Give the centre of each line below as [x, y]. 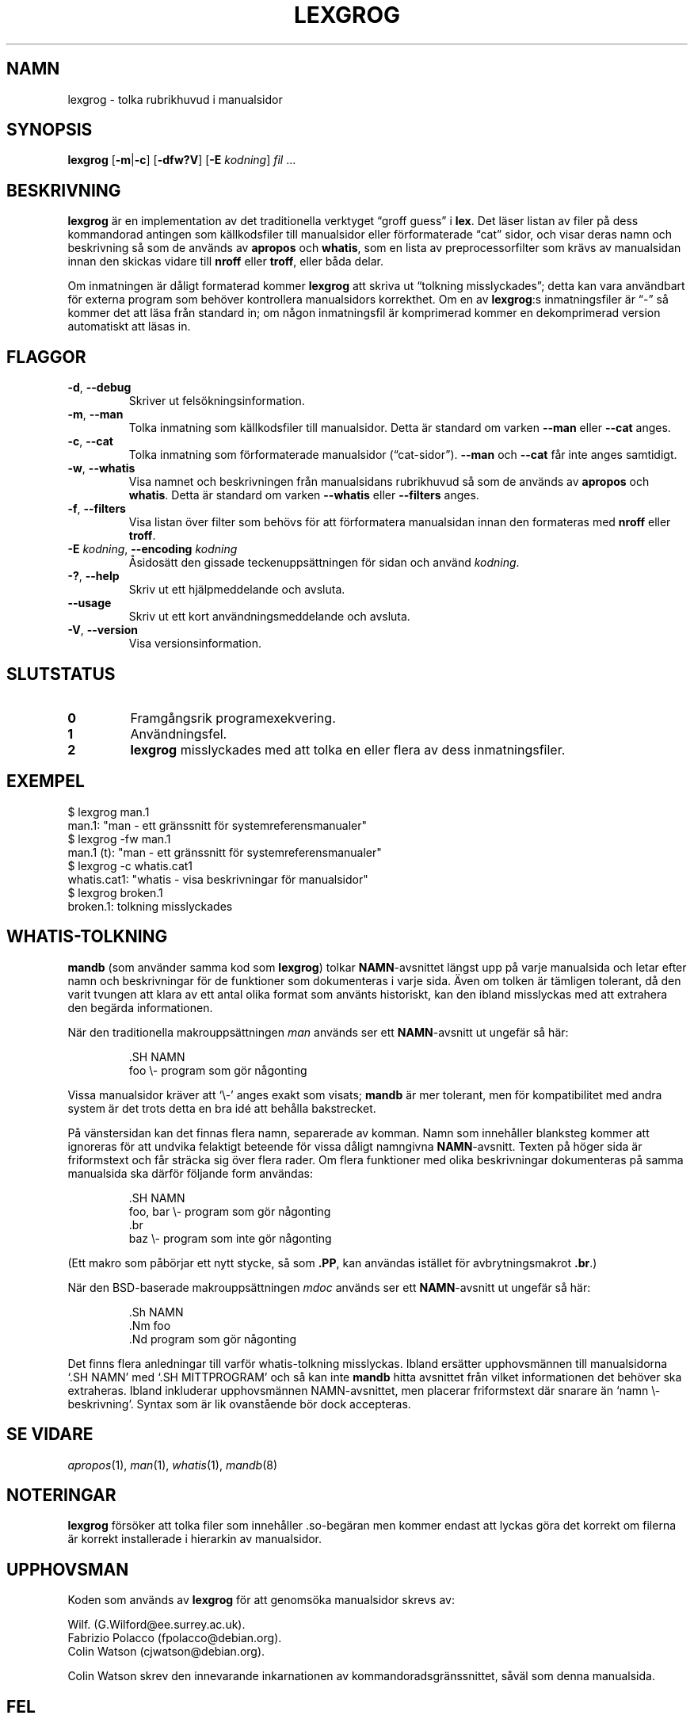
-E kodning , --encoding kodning [153, 549]
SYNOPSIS [50, 130]
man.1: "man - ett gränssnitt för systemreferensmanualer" [217, 825]
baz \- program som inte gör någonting [230, 1238]
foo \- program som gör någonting [218, 1070]
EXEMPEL [46, 781]
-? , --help [93, 576]
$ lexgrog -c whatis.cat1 [130, 865]
